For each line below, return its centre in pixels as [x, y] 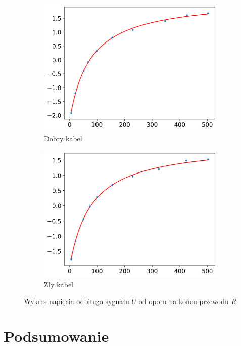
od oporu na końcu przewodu [184, 301]
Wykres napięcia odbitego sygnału [77, 301]
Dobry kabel [63, 138]
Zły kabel [59, 284]
